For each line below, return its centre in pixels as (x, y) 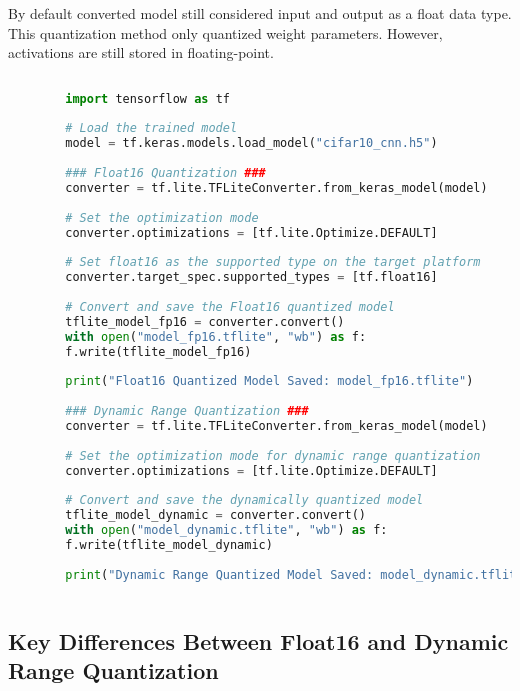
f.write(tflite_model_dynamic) (169, 544)
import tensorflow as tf (147, 98)
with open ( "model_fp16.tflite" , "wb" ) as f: (216, 336)
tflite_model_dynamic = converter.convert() (215, 515)
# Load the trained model (151, 128)
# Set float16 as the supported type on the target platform (273, 262)
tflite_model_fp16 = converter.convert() (205, 321)
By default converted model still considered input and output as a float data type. (260, 13)
